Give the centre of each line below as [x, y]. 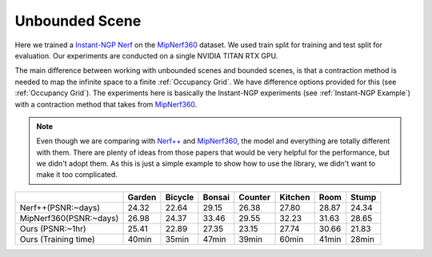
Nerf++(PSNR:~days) [60, 207]
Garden [142, 197]
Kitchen [295, 197]
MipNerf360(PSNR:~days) [69, 218]
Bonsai [216, 197]
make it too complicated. [77, 175]
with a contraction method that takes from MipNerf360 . [106, 104]
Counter [255, 197]
